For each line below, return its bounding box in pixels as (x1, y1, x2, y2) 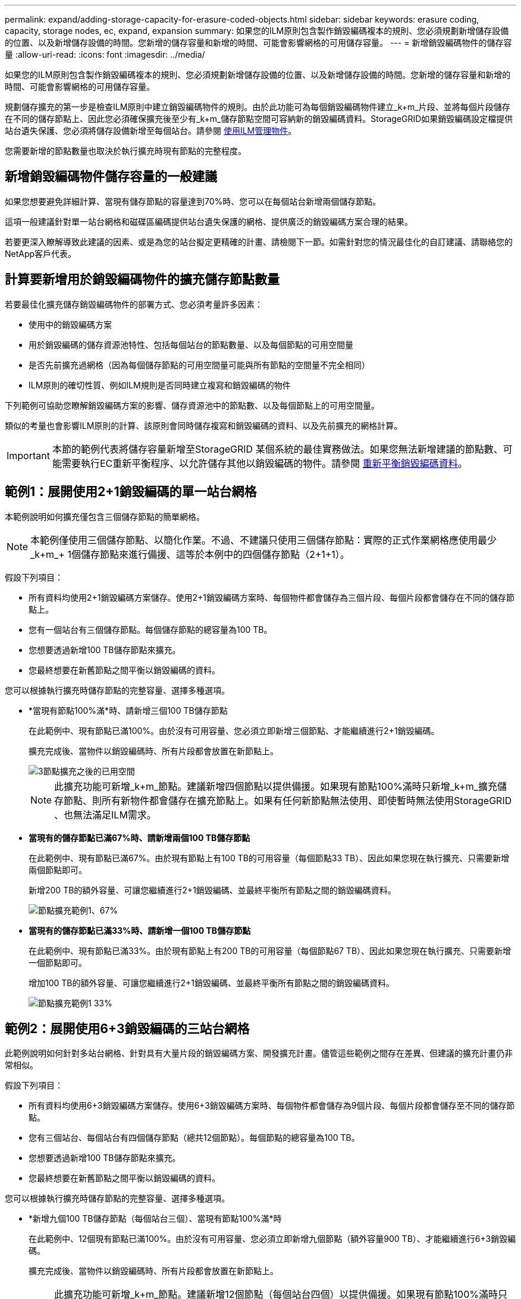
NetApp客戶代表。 (5, 248, 77, 259)
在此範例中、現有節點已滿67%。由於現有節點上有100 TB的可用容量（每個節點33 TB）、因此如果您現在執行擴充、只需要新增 (29, 852, 510, 863)
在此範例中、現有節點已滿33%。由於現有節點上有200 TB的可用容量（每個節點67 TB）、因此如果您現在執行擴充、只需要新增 (29, 945, 511, 956)
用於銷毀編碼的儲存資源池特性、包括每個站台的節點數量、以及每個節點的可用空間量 (29, 339, 353, 350)
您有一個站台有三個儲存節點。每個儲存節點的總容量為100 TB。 (29, 624, 272, 635)
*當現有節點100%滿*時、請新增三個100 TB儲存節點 (29, 705, 228, 716)
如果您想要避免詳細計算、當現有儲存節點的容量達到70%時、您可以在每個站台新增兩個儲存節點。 (5, 196, 381, 206)
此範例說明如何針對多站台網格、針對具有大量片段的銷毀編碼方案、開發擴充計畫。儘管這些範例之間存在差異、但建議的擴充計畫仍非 (5, 1048, 513, 1059)
